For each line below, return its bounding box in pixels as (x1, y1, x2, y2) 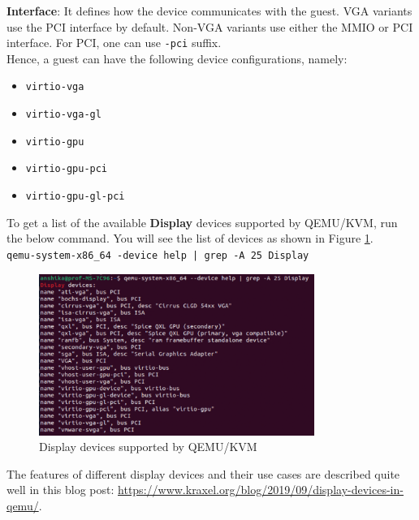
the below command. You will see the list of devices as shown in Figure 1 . (6, 230, 374, 247)
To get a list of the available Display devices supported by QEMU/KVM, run (6, 213, 398, 230)
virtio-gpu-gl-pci (25, 191, 125, 203)
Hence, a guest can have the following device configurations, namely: (6, 49, 348, 67)
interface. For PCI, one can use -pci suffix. (6, 34, 222, 51)
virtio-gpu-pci (25, 163, 108, 175)
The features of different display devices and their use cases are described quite (6, 465, 400, 482)
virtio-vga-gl (25, 109, 102, 121)
